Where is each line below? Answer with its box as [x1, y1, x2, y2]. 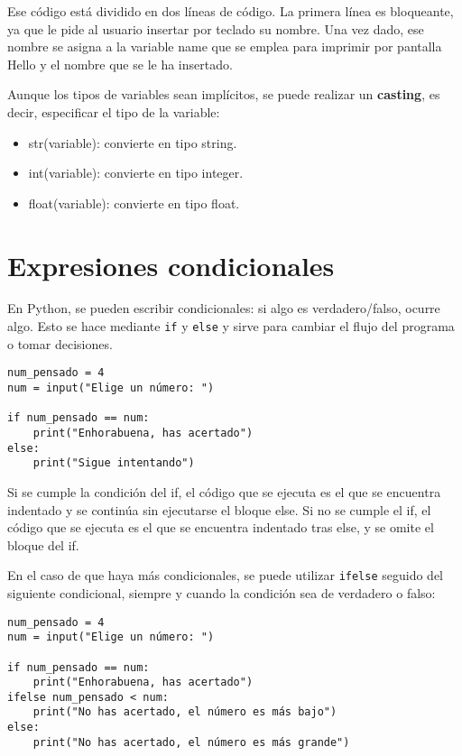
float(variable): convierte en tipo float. [28, 193, 240, 212]
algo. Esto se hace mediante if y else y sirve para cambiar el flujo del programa [7, 317, 455, 336]
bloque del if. [7, 535, 79, 554]
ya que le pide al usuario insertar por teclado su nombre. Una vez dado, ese [7, 19, 424, 38]
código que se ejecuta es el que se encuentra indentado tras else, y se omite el [7, 518, 434, 537]
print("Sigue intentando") [32, 456, 195, 470]
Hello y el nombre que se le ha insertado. [7, 54, 233, 73]
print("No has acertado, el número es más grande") [32, 735, 350, 749]
